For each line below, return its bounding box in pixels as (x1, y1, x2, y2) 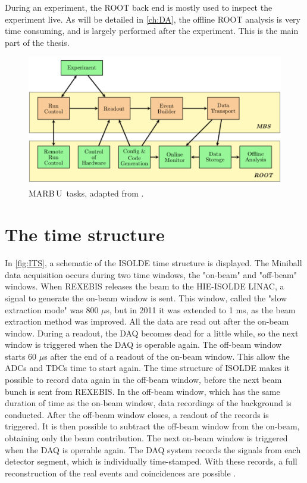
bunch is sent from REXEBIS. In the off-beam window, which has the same (5, 385, 280, 397)
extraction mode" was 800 (5, 303, 99, 316)
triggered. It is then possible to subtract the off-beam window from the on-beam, (5, 420, 300, 432)
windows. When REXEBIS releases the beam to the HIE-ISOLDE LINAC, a (5, 280, 284, 292)
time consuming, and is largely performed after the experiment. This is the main (5, 24, 299, 37)
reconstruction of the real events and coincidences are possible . (5, 466, 236, 479)
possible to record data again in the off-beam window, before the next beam (5, 373, 282, 386)
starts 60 (5, 350, 37, 362)
